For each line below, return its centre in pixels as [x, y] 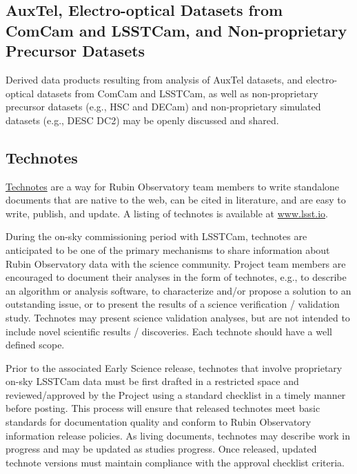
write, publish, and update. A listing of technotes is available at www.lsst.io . [167, 213]
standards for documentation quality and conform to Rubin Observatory [159, 422]
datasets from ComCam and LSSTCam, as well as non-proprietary [177, 93]
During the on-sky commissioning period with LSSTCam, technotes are [156, 236]
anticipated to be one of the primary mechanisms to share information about [168, 249]
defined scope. [35, 345]
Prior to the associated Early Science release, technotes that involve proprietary [174, 367]
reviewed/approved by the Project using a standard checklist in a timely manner [176, 394]
